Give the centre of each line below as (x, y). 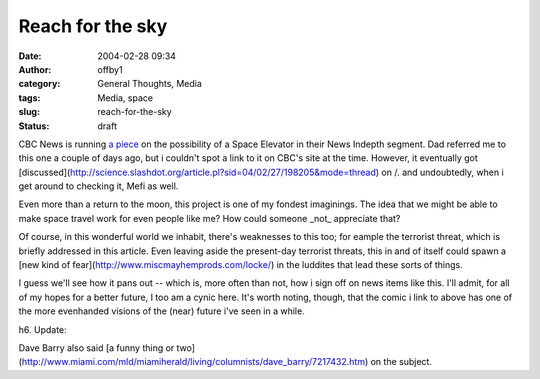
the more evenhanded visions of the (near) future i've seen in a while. (161, 311)
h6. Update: (42, 329)
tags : (29, 97)
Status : (34, 126)
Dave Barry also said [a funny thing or (96, 347)
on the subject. (401, 362)
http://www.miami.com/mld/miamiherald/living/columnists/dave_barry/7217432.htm (193, 362)
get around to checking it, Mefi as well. (98, 186)
